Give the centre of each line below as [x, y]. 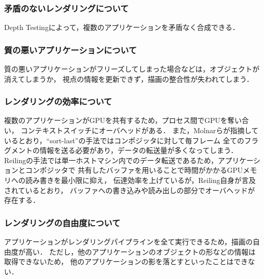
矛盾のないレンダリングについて [66, 8]
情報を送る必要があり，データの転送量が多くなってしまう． [139, 150]
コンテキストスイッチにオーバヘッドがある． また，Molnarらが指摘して [140, 130]
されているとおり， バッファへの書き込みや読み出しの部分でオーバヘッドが [130, 190]
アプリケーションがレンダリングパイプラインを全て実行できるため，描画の [128, 241]
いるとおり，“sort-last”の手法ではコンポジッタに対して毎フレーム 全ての [124, 140]
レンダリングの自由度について [62, 222]
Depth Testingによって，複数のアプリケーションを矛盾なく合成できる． [122, 27]
